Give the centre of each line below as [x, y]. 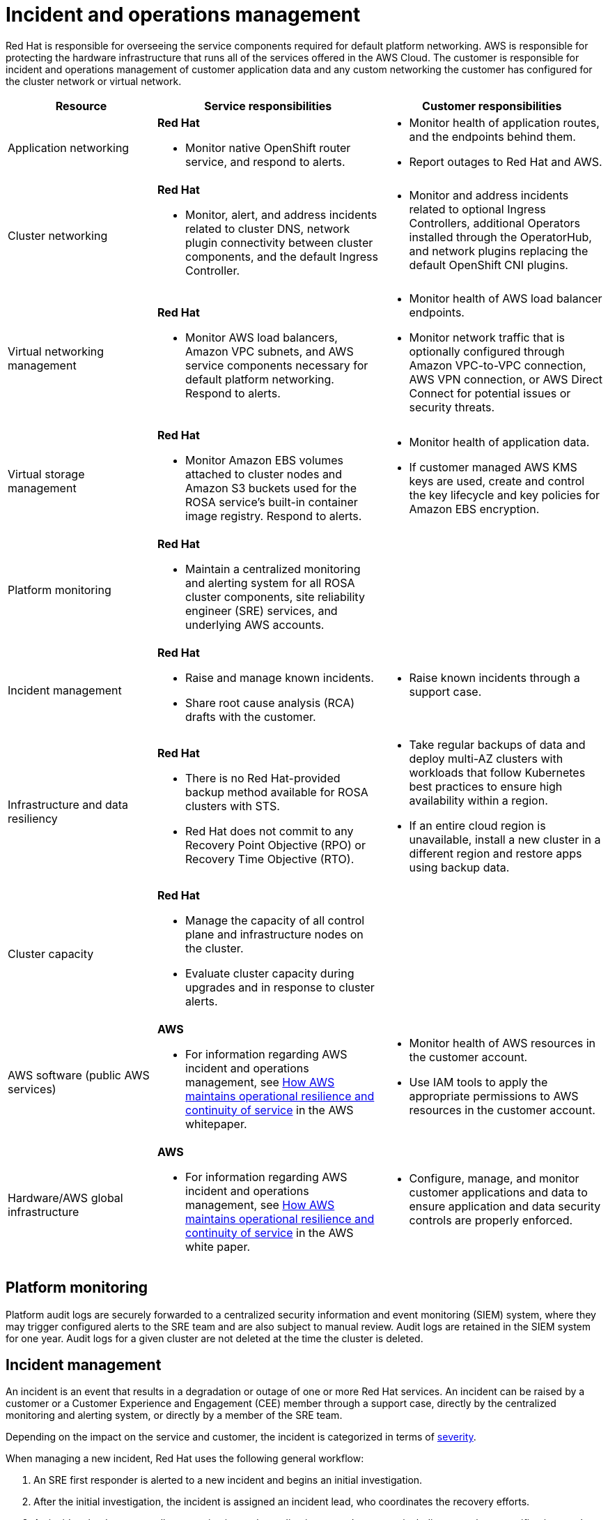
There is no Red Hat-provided [263, 778]
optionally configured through [487, 351]
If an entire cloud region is [477, 825]
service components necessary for [277, 365]
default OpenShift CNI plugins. [489, 265]
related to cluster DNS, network [268, 228]
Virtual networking [56, 351]
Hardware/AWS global [65, 1198]
